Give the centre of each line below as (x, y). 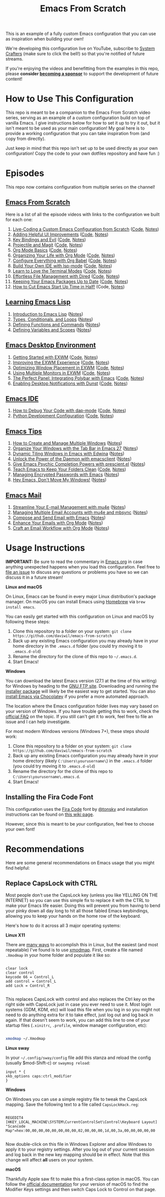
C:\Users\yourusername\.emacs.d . (46, 776)
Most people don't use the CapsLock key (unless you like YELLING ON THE (82, 895)
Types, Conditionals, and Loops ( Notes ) (53, 319)
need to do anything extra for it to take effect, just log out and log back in (80, 1015)
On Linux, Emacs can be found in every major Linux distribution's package (81, 596)
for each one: (19, 219)
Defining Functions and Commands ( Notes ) (56, 324)
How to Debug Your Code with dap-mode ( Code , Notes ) (69, 411)
